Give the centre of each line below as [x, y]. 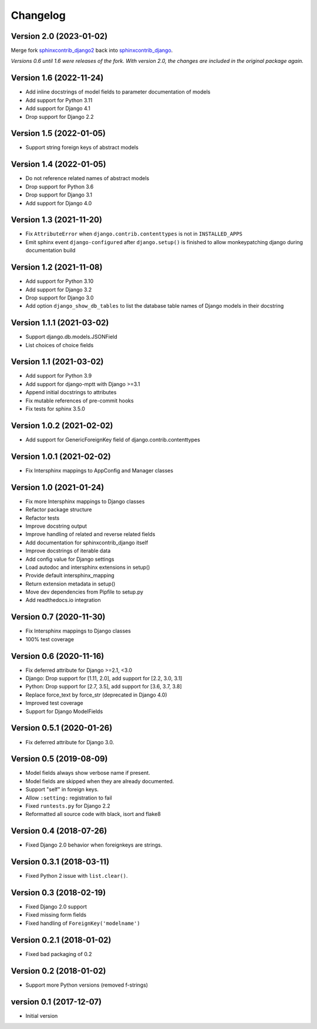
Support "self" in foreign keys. [62, 790]
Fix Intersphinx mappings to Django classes [78, 631]
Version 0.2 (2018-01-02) [58, 971]
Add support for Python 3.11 [59, 100]
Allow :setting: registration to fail [69, 798]
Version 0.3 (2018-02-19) [58, 893]
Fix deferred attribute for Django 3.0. [70, 742]
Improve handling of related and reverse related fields [90, 534]
